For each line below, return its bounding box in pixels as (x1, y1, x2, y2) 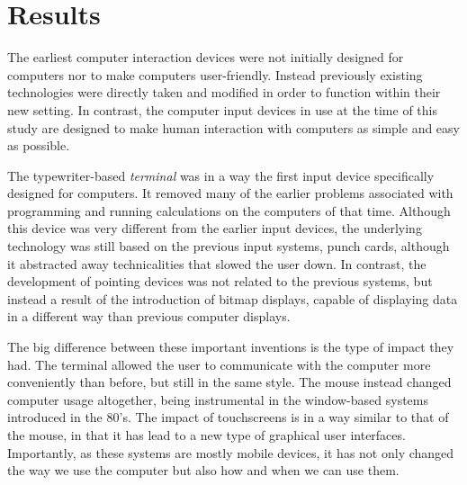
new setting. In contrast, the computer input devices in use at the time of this (7, 100, 437, 119)
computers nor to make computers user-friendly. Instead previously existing (7, 65, 423, 84)
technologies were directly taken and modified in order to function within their (7, 83, 441, 102)
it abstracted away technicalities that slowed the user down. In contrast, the (7, 254, 427, 273)
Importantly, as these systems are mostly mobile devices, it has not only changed (7, 443, 454, 462)
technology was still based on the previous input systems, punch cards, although (7, 237, 450, 256)
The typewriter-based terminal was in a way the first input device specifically (7, 166, 435, 184)
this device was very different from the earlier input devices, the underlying (7, 219, 422, 238)
